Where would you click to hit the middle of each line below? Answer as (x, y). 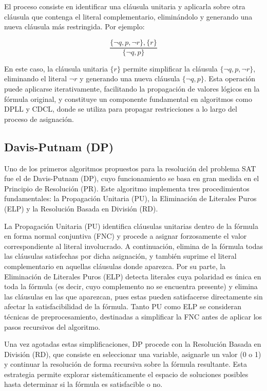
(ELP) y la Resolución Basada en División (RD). (81, 208)
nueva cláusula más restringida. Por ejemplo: (74, 26)
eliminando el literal (36, 78)
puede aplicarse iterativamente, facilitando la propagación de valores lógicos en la (132, 89)
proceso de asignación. (39, 119)
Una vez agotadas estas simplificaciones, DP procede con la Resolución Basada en (133, 344)
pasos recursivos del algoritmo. (52, 326)
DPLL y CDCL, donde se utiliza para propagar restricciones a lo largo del (121, 109)
